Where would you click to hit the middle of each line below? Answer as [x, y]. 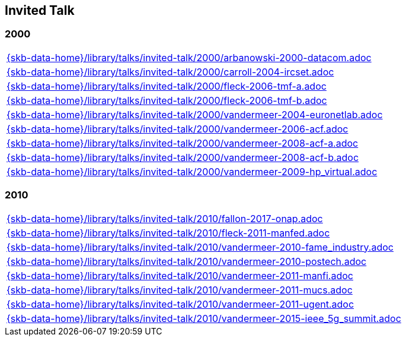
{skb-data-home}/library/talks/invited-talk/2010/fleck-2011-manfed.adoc [168, 233]
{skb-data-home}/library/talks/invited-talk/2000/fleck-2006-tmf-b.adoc [167, 100]
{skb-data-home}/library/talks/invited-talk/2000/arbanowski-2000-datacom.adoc [189, 57]
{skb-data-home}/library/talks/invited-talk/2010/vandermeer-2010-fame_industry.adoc [200, 247]
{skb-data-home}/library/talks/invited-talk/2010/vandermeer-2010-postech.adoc [187, 261]
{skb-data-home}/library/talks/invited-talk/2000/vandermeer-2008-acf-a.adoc [183, 143]
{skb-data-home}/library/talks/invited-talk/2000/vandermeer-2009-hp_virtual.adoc [192, 171]
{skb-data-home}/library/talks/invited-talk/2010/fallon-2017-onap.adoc [165, 218]
